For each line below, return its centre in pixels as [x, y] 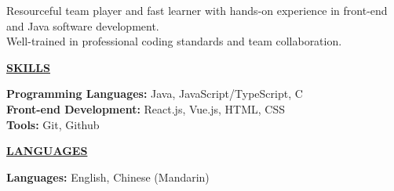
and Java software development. [83, 25]
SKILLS [28, 67]
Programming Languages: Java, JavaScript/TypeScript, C [155, 94]
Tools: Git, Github [53, 124]
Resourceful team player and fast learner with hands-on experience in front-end [197, 10]
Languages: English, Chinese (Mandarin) [108, 177]
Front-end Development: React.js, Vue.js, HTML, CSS [146, 108]
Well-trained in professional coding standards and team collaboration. [174, 41]
